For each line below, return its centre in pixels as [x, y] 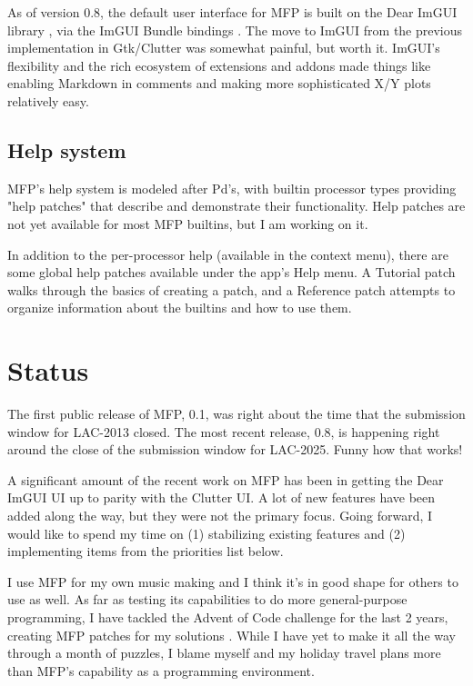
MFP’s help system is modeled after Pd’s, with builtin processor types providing [232, 188]
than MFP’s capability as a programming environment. [161, 670]
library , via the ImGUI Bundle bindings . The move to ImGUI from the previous [235, 30]
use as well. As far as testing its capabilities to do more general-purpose [207, 599]
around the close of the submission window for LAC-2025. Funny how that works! [235, 449]
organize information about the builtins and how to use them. [180, 308]
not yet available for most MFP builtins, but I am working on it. [188, 223]
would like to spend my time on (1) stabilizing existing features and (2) [206, 533]
